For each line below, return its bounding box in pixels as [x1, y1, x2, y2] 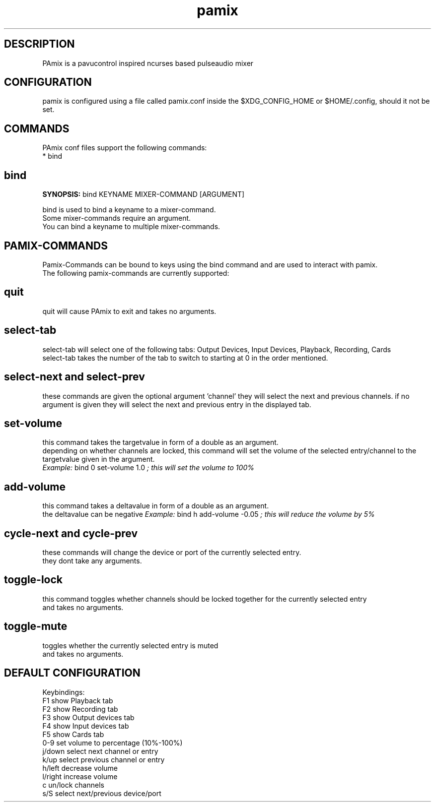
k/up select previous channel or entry [42, 755, 165, 764]
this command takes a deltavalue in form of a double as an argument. [42, 501, 269, 510]
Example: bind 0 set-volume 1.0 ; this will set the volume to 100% [42, 463, 254, 472]
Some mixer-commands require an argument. [42, 214, 191, 223]
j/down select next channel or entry [42, 746, 158, 755]
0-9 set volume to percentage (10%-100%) [42, 738, 183, 747]
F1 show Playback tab [42, 696, 113, 705]
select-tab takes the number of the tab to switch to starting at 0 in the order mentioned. [42, 353, 328, 362]
